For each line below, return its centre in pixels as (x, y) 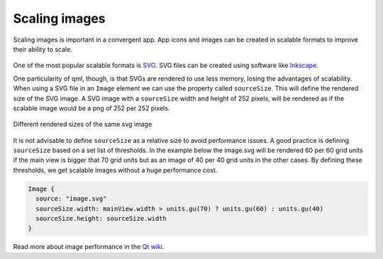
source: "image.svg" (71, 199)
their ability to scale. (43, 49)
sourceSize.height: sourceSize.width (101, 218)
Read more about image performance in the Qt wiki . (89, 247)
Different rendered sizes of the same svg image (83, 125)
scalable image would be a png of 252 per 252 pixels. (91, 108)
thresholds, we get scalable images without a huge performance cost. (115, 170)
